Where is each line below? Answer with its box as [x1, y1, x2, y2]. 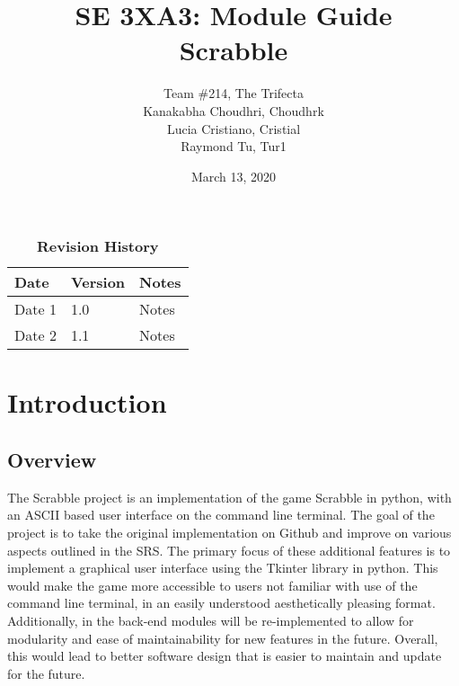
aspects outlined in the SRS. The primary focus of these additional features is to [7, 540, 451, 559]
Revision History [37, 236, 159, 257]
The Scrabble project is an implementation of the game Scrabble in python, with [7, 487, 452, 506]
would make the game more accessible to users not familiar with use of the [7, 575, 418, 594]
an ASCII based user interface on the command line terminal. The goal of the [7, 505, 435, 524]
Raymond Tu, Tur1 [181, 137, 287, 156]
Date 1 [14, 298, 57, 320]
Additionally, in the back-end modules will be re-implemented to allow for [7, 611, 414, 630]
